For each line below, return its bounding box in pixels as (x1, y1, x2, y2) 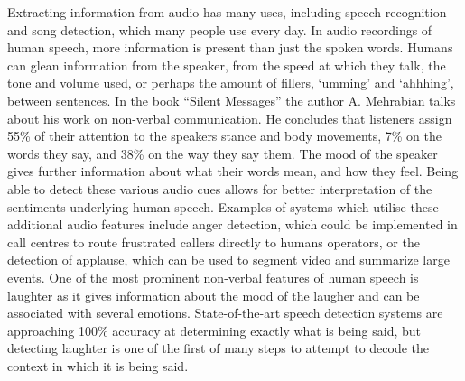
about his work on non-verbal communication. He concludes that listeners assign (7, 108, 452, 127)
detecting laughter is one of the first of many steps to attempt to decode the (7, 339, 430, 358)
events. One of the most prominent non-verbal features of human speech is (7, 267, 419, 286)
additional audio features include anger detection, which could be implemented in (7, 215, 458, 234)
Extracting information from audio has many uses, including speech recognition (7, 3, 447, 21)
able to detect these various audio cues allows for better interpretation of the (7, 179, 432, 198)
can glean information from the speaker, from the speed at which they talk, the (7, 55, 446, 74)
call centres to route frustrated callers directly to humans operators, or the (7, 232, 420, 251)
